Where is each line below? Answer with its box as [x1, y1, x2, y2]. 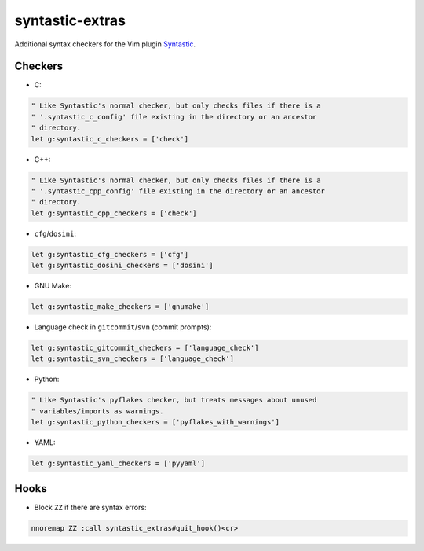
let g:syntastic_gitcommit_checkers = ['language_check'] [31, 343, 259, 353]
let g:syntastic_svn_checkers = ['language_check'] [31, 354, 235, 363]
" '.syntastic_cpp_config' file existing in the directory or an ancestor [31, 186, 326, 196]
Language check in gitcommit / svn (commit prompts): [34, 322, 212, 332]
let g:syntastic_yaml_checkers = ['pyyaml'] [31, 459, 206, 468]
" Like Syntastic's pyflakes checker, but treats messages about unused [31, 395, 317, 405]
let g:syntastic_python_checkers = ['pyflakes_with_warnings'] [31, 417, 280, 427]
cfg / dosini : [34, 229, 76, 238]
